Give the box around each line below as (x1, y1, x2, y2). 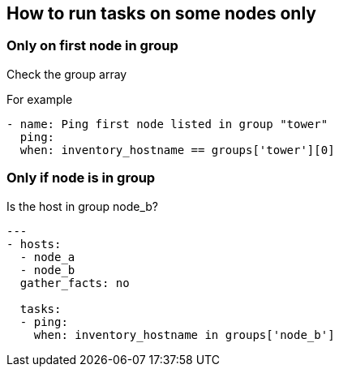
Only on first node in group (6, 37, 178, 54)
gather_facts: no (19, 276, 130, 289)
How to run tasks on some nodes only (6, 3, 316, 24)
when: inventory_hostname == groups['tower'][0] (19, 143, 335, 156)
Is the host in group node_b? (6, 199, 159, 213)
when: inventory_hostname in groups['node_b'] (33, 328, 335, 341)
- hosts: (6, 237, 62, 251)
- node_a (19, 250, 75, 264)
